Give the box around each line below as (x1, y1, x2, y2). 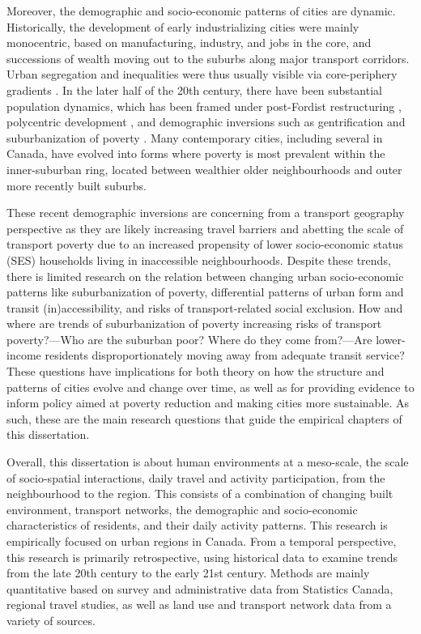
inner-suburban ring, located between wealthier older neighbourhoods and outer (6, 160, 402, 177)
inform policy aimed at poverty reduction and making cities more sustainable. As (6, 394, 410, 411)
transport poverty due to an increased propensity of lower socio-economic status (6, 236, 403, 253)
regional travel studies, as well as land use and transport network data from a (6, 596, 392, 613)
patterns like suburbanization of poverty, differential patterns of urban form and (6, 283, 404, 300)
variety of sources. (6, 611, 96, 628)
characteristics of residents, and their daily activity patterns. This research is (6, 517, 388, 534)
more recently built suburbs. (6, 177, 147, 194)
